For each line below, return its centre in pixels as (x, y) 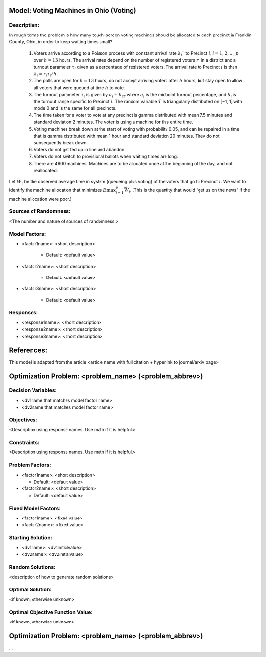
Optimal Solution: (30, 589)
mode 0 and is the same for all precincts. (75, 108)
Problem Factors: (30, 465)
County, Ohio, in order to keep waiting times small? (61, 42)
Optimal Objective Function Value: (51, 612)
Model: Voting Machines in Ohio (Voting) (73, 11)
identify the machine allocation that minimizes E (58, 190)
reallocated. (46, 171)
